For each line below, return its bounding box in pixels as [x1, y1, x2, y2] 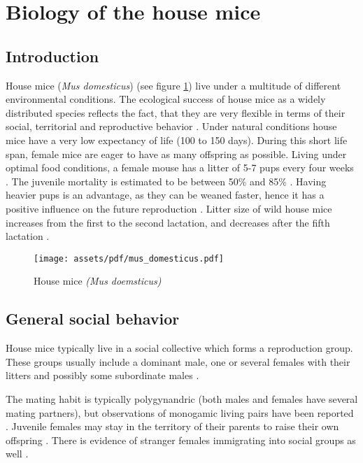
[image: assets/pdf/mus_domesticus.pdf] [34, 253, 225, 264]
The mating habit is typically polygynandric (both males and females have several [6, 391, 358, 406]
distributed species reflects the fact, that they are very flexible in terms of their [6, 105, 346, 120]
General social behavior [6, 308, 180, 329]
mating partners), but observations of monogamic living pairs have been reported [6, 405, 354, 420]
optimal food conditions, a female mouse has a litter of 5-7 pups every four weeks [6, 160, 354, 175]
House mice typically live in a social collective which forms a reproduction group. [6, 341, 353, 355]
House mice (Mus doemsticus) [34, 273, 162, 288]
